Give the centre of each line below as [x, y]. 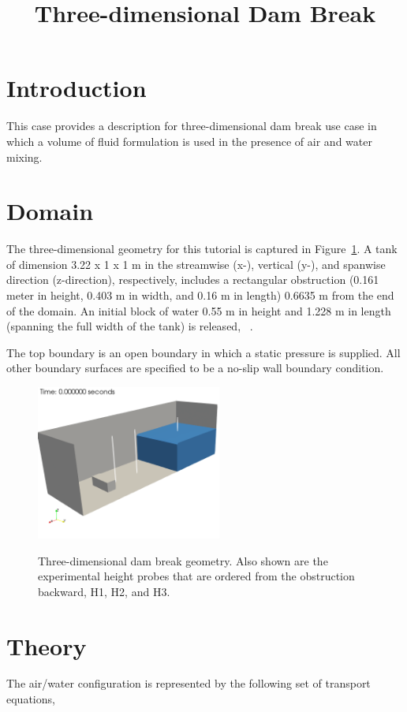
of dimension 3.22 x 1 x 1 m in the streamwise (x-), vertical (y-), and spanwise [196, 264]
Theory [47, 645]
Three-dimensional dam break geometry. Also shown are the [183, 560]
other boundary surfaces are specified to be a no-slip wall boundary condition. [195, 368]
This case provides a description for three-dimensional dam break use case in [192, 126]
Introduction [77, 88]
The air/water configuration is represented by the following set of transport [189, 683]
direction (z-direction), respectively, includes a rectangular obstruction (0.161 [193, 280]
